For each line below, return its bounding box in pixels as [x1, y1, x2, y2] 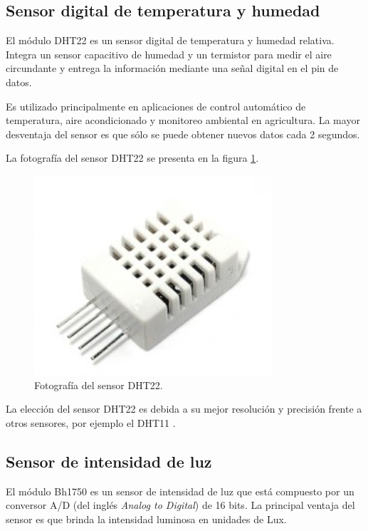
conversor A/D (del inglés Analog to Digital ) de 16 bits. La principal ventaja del [6, 498, 355, 512]
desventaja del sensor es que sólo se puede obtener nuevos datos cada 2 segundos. [6, 126, 360, 141]
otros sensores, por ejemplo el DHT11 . [6, 415, 176, 430]
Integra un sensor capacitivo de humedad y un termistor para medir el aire [6, 46, 332, 61]
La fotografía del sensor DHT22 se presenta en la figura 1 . [6, 150, 259, 165]
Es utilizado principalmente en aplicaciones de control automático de [6, 98, 306, 113]
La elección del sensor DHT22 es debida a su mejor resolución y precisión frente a [6, 401, 362, 416]
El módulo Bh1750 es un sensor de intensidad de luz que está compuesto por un [6, 483, 354, 498]
